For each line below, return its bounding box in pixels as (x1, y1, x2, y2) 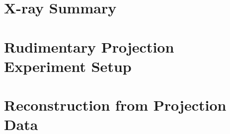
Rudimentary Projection (4, 36, 174, 57)
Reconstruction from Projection (4, 95, 227, 115)
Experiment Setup (4, 56, 132, 76)
